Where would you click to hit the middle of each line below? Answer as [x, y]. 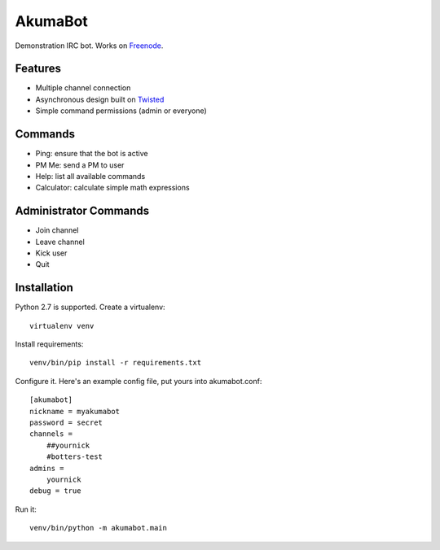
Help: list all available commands [90, 176]
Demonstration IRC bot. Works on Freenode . [89, 46]
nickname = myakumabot [75, 411]
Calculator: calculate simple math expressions [113, 188]
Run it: [26, 509]
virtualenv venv [62, 326]
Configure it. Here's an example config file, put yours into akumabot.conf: [139, 381]
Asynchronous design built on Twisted [100, 99]
